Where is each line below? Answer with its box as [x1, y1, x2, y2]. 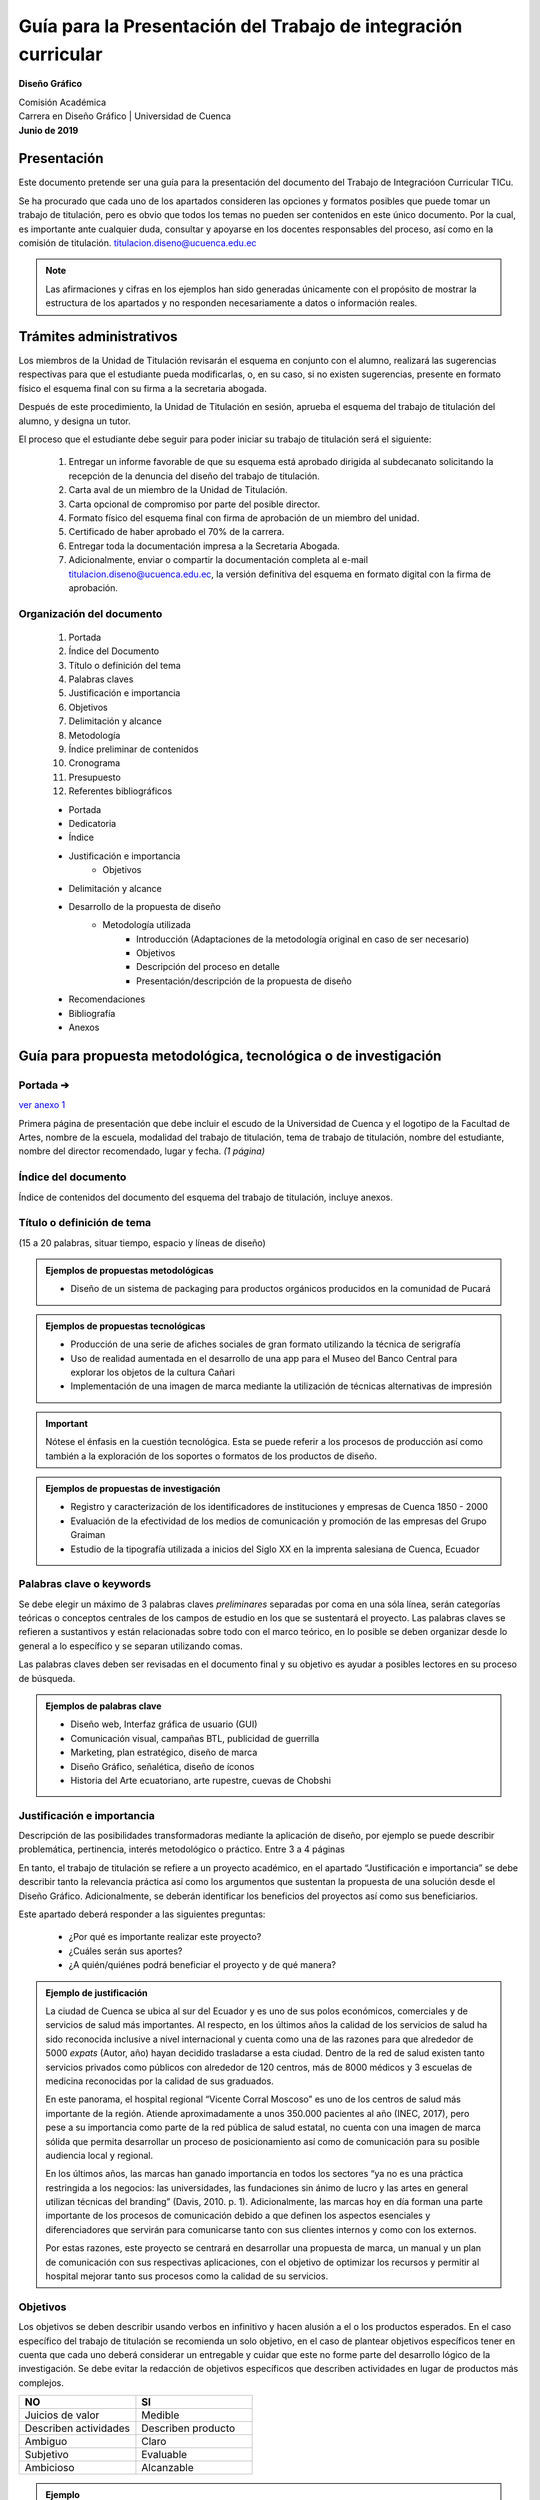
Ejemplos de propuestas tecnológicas [45, 1320, 206, 1332]
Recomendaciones [68, 993, 146, 1005]
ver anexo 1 [18, 1099, 66, 1111]
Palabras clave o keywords [18, 1577, 152, 1591]
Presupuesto [68, 771, 122, 783]
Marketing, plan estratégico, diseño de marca [70, 1746, 258, 1759]
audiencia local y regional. [45, 2149, 154, 2161]
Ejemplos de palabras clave [45, 1700, 162, 1712]
